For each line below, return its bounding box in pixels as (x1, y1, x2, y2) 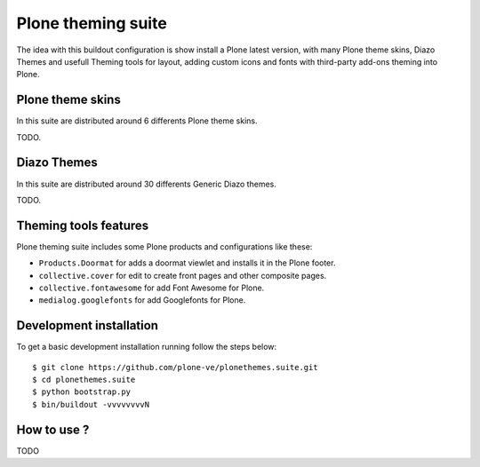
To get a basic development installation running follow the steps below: (16, 342, 277, 352)
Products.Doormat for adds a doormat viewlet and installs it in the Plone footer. (38, 257, 336, 268)
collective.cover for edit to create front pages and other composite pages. (38, 270, 327, 281)
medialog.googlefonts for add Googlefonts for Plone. (38, 295, 246, 305)
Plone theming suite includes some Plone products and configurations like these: (16, 241, 313, 252)
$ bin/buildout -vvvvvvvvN (32, 400, 150, 409)
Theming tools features (16, 218, 149, 233)
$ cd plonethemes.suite (32, 375, 136, 385)
